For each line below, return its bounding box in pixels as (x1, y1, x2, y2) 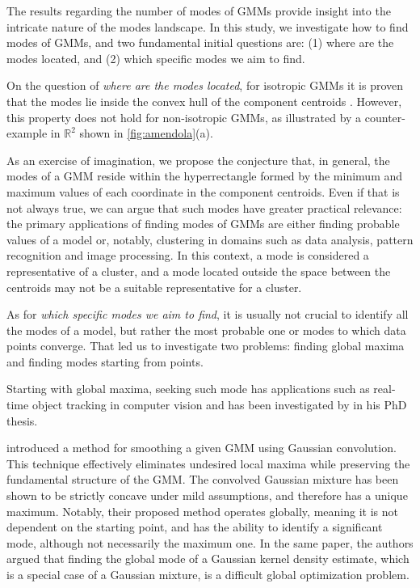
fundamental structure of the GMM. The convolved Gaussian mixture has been (6, 471, 399, 488)
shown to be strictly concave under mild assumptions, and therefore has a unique (6, 487, 408, 504)
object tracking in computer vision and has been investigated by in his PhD (31, 396, 407, 413)
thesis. (6, 412, 38, 429)
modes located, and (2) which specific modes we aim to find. (6, 49, 305, 66)
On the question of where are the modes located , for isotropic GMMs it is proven (6, 77, 404, 94)
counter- (364, 108, 405, 125)
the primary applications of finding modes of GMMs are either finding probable (6, 215, 400, 232)
